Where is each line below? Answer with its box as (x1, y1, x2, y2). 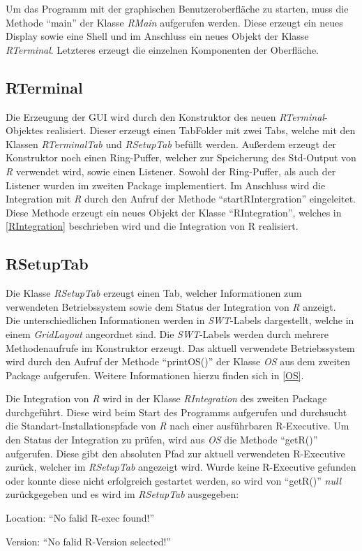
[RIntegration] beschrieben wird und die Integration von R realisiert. (6, 219, 299, 233)
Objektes (6, 123, 44, 138)
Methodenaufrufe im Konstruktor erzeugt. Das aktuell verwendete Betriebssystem (6, 340, 355, 355)
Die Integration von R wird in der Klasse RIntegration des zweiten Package (6, 391, 327, 406)
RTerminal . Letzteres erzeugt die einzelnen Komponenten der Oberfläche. (6, 42, 319, 57)
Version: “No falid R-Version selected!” (6, 534, 171, 548)
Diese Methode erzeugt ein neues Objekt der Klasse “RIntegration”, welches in (6, 205, 342, 219)
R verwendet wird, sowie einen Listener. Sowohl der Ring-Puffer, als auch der (6, 163, 336, 178)
